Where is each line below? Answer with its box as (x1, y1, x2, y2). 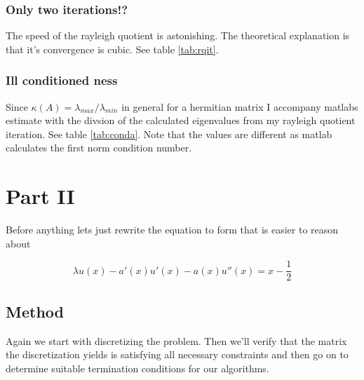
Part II (6, 182, 75, 210)
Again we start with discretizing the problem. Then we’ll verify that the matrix (6, 333, 347, 348)
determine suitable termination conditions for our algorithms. (6, 360, 269, 375)
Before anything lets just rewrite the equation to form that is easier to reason (6, 222, 339, 237)
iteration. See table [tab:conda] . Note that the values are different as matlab (6, 126, 332, 141)
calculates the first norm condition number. (6, 140, 192, 155)
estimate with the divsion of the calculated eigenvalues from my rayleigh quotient (6, 113, 356, 128)
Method (6, 300, 64, 322)
